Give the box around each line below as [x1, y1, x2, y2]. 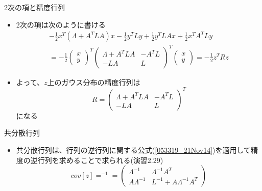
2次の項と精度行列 [4, 2, 65, 12]
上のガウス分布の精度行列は [47, 76, 140, 87]
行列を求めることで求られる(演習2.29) [37, 154, 163, 165]
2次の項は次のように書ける [16, 19, 106, 30]
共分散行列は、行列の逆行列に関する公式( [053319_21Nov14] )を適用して [16, 145, 251, 155]
